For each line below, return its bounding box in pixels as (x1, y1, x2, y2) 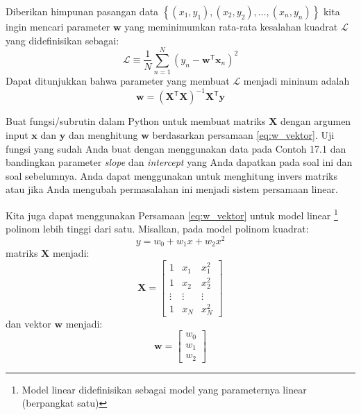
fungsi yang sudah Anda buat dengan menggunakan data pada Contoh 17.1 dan (6, 141, 346, 155)
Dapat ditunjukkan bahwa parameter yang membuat (6, 74, 230, 88)
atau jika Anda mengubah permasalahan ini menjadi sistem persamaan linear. (6, 182, 338, 196)
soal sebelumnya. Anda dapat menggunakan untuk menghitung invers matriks (6, 168, 337, 183)
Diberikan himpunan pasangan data (6, 4, 159, 18)
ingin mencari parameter (6, 19, 110, 33)
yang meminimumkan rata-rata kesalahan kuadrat (124, 19, 338, 33)
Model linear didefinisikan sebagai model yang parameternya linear (22, 382, 307, 396)
